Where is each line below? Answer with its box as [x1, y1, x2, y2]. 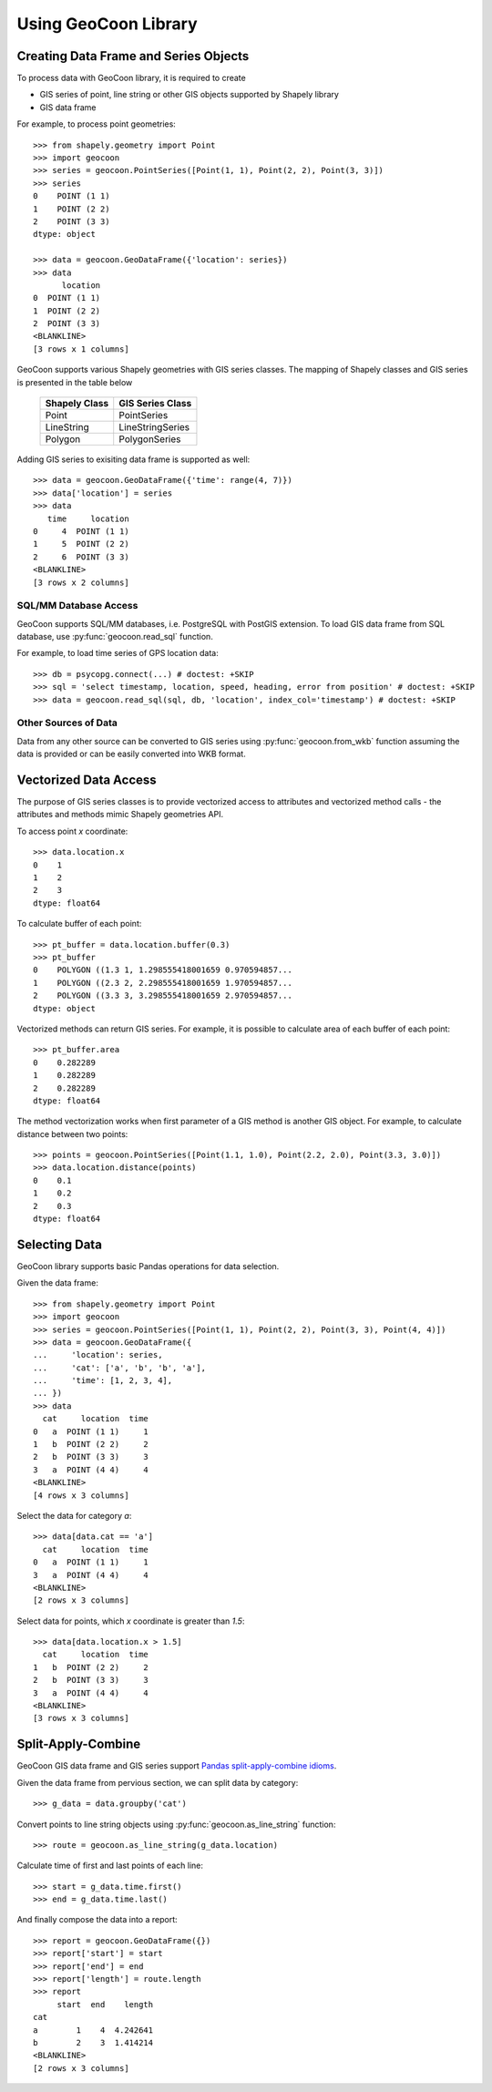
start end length [56, 1999, 154, 2009]
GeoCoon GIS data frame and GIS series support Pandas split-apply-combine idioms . [16, 1760, 337, 1771]
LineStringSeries [118, 421, 190, 434]
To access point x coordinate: [16, 826, 128, 836]
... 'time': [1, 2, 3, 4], [33, 1376, 173, 1386]
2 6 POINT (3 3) [33, 551, 129, 562]
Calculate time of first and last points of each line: [16, 1860, 204, 1872]
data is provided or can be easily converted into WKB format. [16, 748, 246, 760]
